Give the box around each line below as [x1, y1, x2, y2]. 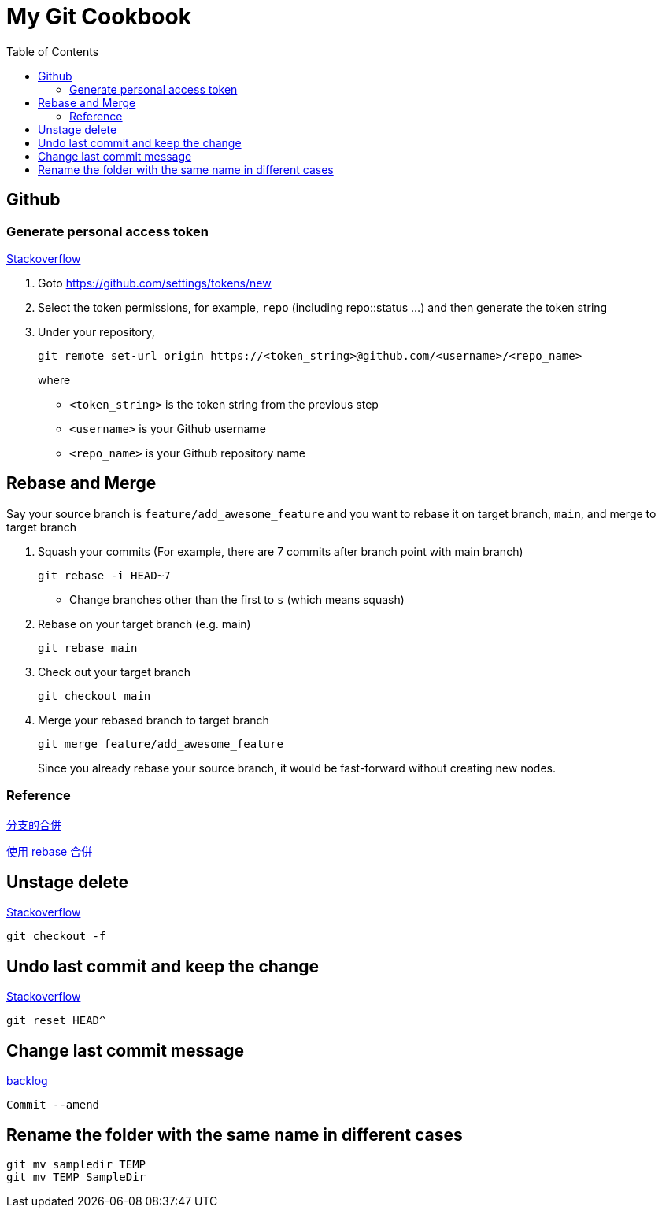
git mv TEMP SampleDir [6, 1170, 146, 1183]
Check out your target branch [38, 664, 191, 679]
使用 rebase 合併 [6, 844, 93, 858]
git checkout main [38, 689, 151, 702]
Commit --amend [6, 1098, 100, 1112]
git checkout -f [6, 930, 106, 943]
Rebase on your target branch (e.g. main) [38, 616, 251, 631]
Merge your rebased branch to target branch [38, 712, 269, 727]
